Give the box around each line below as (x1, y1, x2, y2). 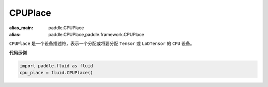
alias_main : (9, 25, 33, 31)
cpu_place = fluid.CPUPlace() (19, 70, 93, 76)
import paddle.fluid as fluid (19, 63, 93, 69)
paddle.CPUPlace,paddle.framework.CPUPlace (48, 31, 144, 37)
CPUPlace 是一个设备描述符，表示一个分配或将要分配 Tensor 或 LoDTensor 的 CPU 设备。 (9, 41, 195, 46)
